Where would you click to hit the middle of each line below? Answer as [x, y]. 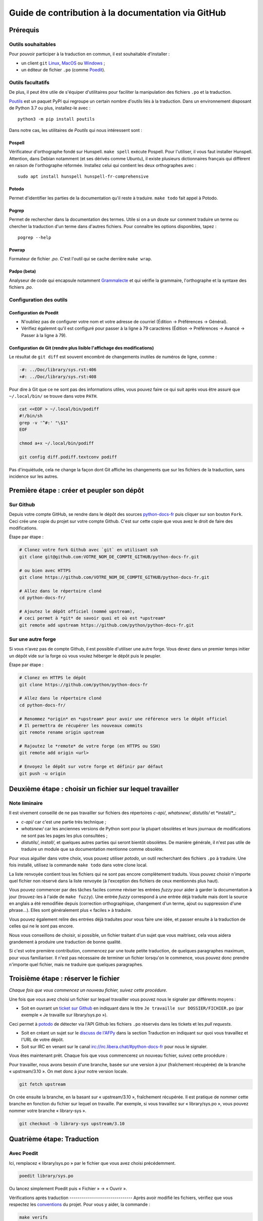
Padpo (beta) [22, 272]
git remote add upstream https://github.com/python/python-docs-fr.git [107, 625]
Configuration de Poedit [34, 313]
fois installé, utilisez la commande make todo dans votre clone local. [78, 865]
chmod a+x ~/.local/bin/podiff [57, 443]
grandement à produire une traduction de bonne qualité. [65, 942]
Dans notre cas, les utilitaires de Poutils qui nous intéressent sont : [75, 130]
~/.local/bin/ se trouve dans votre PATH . [53, 396]
